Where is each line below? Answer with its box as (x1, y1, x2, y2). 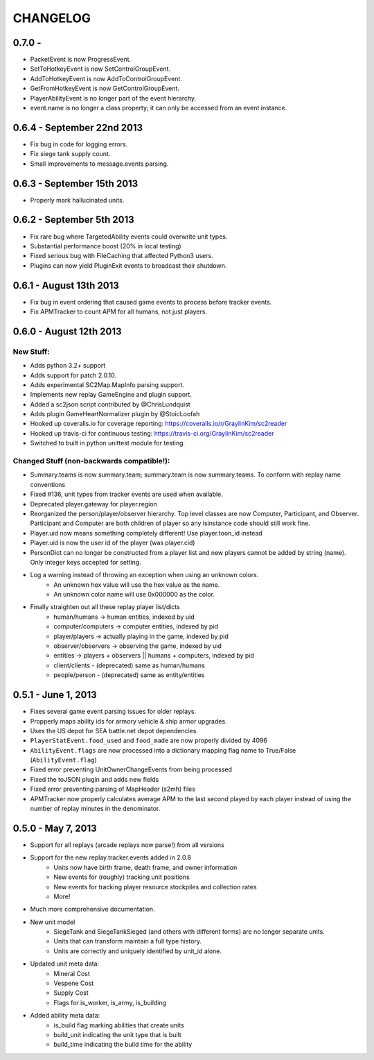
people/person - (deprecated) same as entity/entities (53, 671, 205, 679)
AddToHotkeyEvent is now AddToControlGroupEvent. (30, 74, 183, 83)
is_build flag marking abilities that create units (53, 1020, 185, 1029)
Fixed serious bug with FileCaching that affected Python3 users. (30, 252, 214, 260)
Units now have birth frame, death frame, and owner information (53, 863, 238, 871)
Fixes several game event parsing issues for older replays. (30, 708, 197, 716)
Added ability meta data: (30, 1011, 100, 1020)
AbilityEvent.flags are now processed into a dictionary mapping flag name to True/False (30, 746, 296, 754)
